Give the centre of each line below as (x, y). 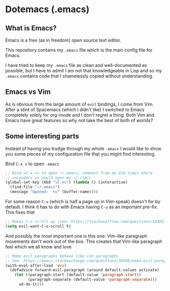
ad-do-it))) (31, 284)
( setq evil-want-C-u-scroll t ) (38, 226)
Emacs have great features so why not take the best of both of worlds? (79, 120)
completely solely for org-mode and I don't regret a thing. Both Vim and (80, 115)
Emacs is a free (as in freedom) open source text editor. (63, 40)
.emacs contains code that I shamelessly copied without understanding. (79, 76)
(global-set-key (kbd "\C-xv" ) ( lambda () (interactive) (67, 183)
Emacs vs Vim (28, 92)
